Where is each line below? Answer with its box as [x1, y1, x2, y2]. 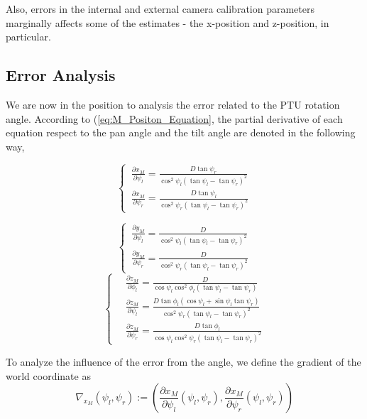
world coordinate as [6, 368, 91, 383]
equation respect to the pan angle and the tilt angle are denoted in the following [6, 125, 356, 140]
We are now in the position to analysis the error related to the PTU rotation [6, 97, 340, 111]
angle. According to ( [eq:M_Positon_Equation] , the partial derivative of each [6, 111, 343, 126]
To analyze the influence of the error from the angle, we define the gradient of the [6, 354, 361, 369]
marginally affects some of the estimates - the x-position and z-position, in [6, 15, 329, 30]
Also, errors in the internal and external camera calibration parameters [6, 1, 314, 16]
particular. [6, 29, 51, 44]
